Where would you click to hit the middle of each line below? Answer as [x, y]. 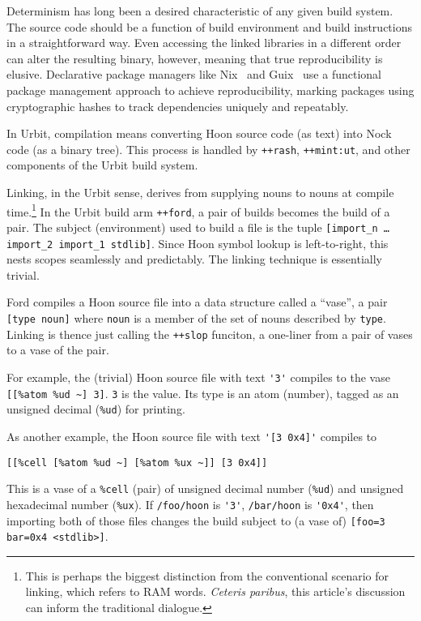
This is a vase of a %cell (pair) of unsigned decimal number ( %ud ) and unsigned [205, 488]
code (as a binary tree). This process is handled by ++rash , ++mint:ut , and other [208, 149]
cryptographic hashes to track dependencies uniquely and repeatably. [178, 106]
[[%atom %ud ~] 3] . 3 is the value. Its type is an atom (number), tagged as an [203, 393]
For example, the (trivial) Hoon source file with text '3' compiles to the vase [198, 377]
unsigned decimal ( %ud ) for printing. [96, 409]
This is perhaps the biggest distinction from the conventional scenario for [207, 575]
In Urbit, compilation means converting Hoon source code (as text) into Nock [199, 133]
